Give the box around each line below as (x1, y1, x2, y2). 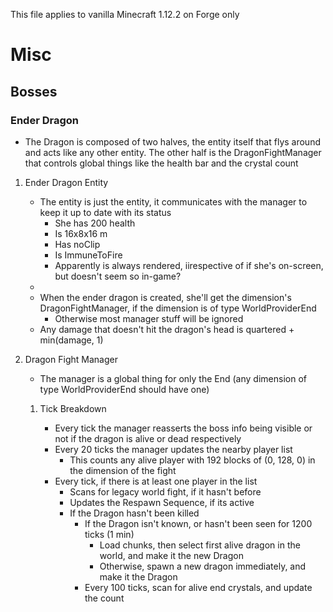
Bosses (10, 83, 58, 100)
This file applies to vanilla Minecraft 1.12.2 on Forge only (10, 9, 240, 20)
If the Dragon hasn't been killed (69, 507, 200, 519)
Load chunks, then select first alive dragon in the (99, 539, 301, 551)
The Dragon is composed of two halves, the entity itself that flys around (24, 135, 321, 148)
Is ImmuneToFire (54, 249, 123, 261)
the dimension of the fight (69, 464, 177, 476)
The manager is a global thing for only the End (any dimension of (39, 372, 307, 384)
